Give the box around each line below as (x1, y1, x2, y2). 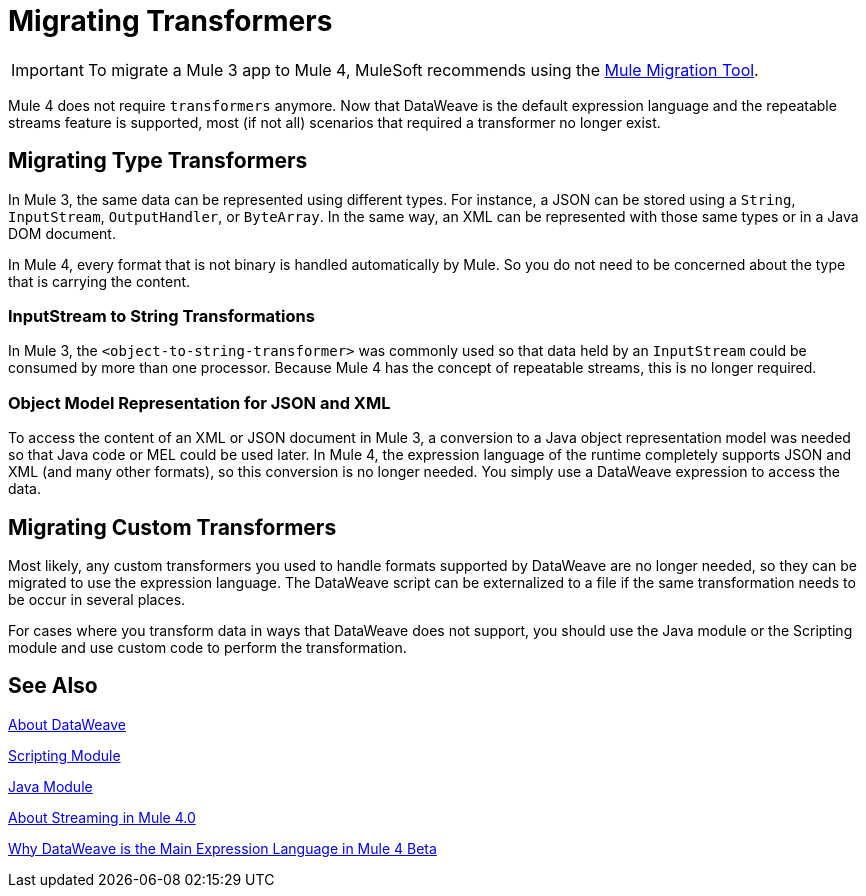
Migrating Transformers (8, 4, 333, 38)
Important (11, 59, 84, 80)
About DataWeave (8, 715, 126, 733)
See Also (8, 673, 98, 699)
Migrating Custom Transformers (8, 514, 337, 540)
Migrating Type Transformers (8, 148, 308, 174)
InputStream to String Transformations (8, 305, 315, 326)
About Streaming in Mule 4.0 (8, 808, 196, 826)
